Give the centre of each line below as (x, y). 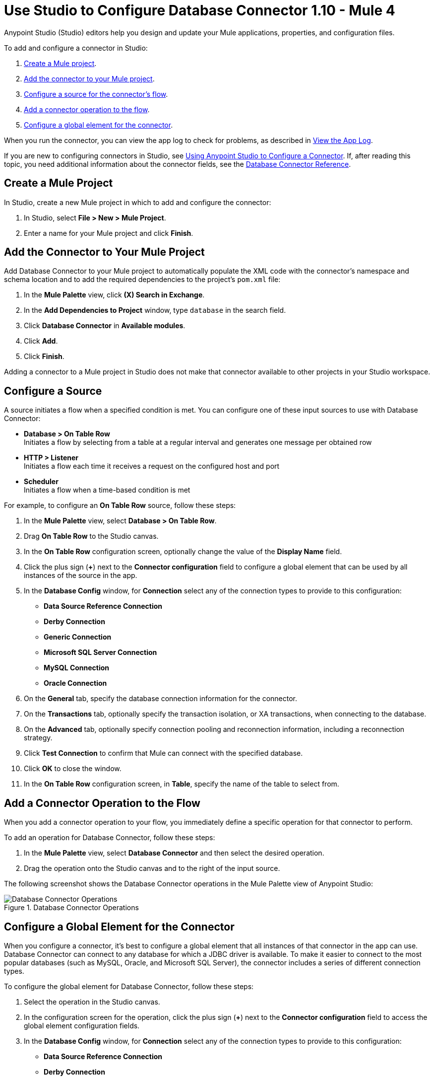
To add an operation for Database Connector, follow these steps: (110, 838)
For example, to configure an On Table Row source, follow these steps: (120, 505)
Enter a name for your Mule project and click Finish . (109, 233)
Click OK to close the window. (73, 769)
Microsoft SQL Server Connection (100, 652)
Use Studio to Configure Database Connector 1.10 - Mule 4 (200, 10)
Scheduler (41, 482)
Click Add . (41, 341)
